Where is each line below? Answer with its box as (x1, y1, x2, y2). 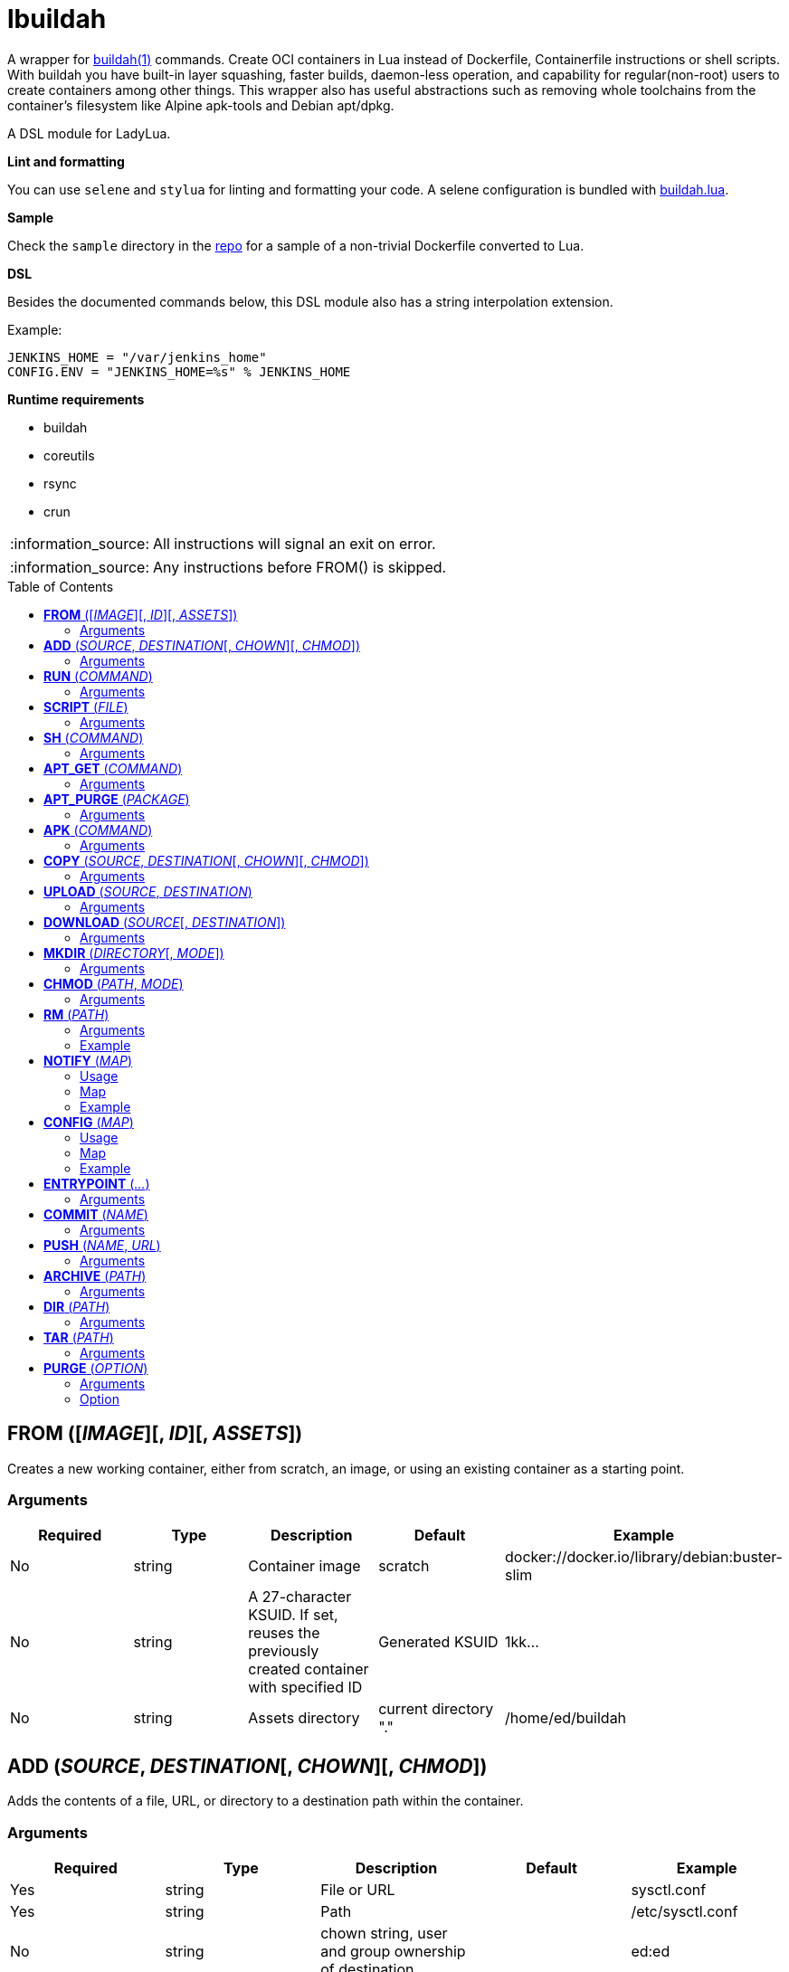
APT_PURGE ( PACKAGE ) (43, 791, 190, 807)
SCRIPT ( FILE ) (43, 698, 128, 715)
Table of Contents (7, 578, 114, 594)
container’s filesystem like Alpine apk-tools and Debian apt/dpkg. (7, 97, 394, 113)
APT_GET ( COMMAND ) (43, 760, 183, 776)
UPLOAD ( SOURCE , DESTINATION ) (43, 883, 252, 899)
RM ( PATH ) (43, 1006, 109, 1022)
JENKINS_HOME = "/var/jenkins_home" (7, 349, 267, 365)
